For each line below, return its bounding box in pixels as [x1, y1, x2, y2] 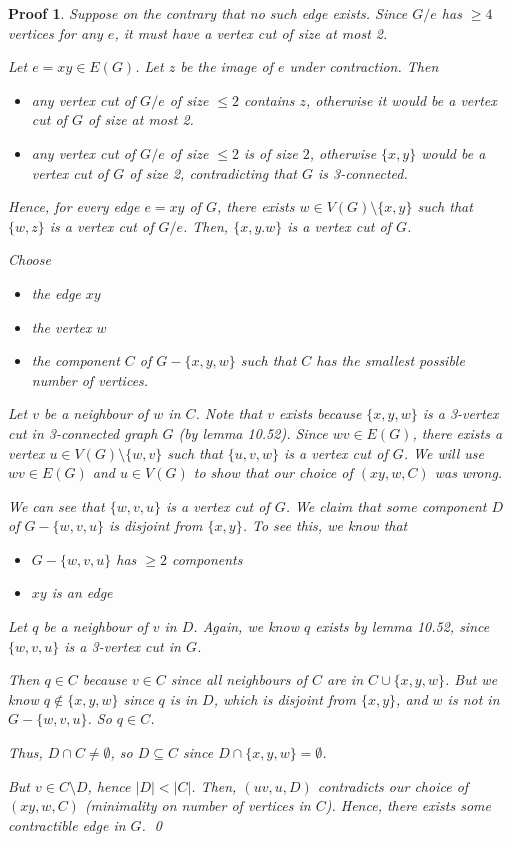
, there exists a [412, 422, 503, 443]
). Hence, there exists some [325, 795, 491, 816]
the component [31, 350, 120, 371]
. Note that [195, 403, 263, 424]
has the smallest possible [316, 350, 465, 371]
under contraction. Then [289, 56, 439, 77]
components [171, 548, 243, 569]
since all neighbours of [170, 669, 308, 690]
